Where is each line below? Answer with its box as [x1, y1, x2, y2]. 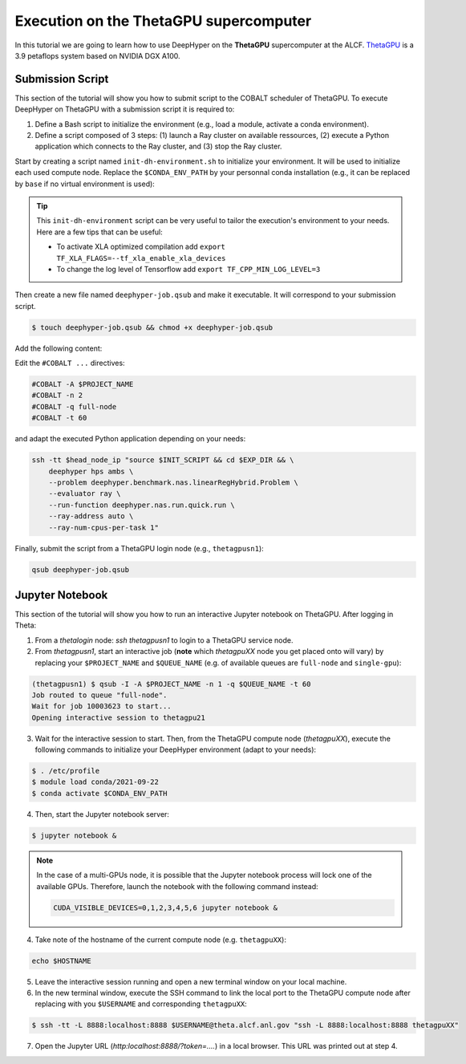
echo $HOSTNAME [31, 956, 91, 965]
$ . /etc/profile [31, 766, 100, 776]
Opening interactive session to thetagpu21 [31, 713, 206, 722]
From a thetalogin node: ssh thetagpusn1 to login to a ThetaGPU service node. [34, 635, 294, 645]
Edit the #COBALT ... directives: [14, 358, 125, 368]
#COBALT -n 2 [31, 391, 83, 400]
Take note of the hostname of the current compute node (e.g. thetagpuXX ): [34, 935, 286, 944]
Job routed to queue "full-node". [31, 690, 168, 700]
